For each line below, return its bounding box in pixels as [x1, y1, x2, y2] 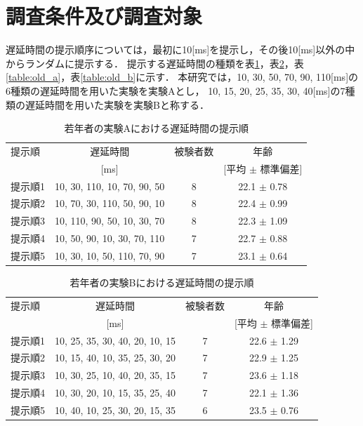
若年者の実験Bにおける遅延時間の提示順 [70, 275, 254, 290]
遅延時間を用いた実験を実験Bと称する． [25, 97, 209, 112]
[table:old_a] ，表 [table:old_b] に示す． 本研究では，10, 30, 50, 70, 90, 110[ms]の [6, 69, 359, 84]
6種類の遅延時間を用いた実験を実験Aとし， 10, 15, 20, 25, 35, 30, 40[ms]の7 [6, 83, 345, 98]
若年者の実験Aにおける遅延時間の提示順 [64, 121, 249, 135]
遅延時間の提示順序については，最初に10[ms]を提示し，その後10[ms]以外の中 [6, 42, 355, 57]
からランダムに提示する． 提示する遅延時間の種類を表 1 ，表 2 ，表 [6, 55, 304, 70]
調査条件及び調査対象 [6, 1, 203, 30]
